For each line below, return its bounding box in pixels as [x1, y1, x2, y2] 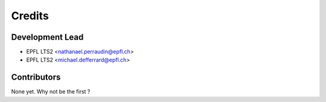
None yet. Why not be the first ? [11, 88, 91, 95]
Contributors [11, 72, 61, 83]
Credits [11, 9, 50, 22]
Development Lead [11, 32, 84, 42]
